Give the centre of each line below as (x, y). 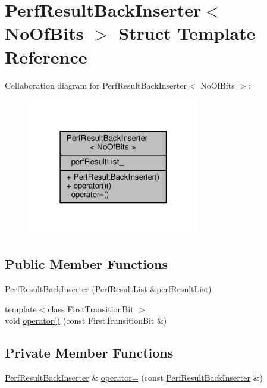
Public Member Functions (86, 264)
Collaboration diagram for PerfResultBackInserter (96, 85)
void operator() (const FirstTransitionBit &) (86, 320)
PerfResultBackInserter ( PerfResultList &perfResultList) (108, 289)
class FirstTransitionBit (91, 309)
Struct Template (187, 33)
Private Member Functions (89, 353)
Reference (46, 56)
